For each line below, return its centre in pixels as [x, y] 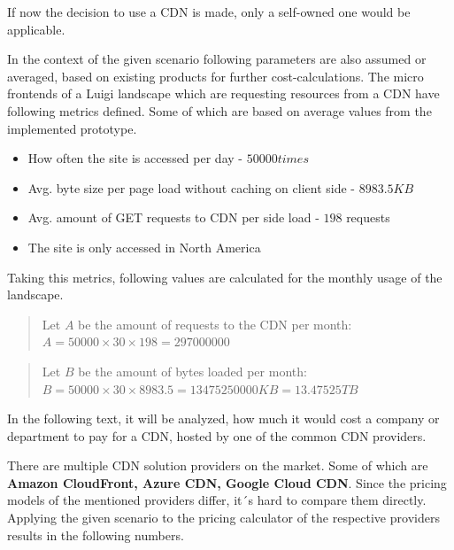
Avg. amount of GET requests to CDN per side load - [173, 217]
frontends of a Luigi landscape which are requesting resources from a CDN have [223, 93]
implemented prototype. [72, 128]
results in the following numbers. [96, 535]
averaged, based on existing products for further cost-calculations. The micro [215, 76]
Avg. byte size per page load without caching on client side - [192, 187]
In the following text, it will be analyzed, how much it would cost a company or [223, 418]
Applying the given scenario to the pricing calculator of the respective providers [223, 518]
